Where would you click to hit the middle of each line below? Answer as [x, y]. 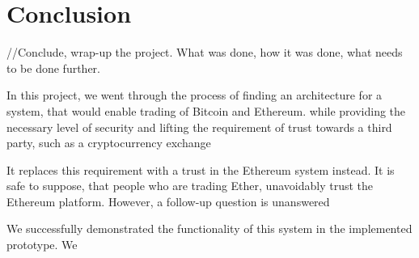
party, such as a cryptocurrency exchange [109, 143]
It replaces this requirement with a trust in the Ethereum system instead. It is [201, 169]
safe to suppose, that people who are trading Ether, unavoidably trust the [190, 186]
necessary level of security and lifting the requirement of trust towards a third [199, 127]
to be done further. [53, 68]
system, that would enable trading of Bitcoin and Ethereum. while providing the [206, 110]
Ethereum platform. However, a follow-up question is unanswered [168, 201]
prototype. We [42, 245]
